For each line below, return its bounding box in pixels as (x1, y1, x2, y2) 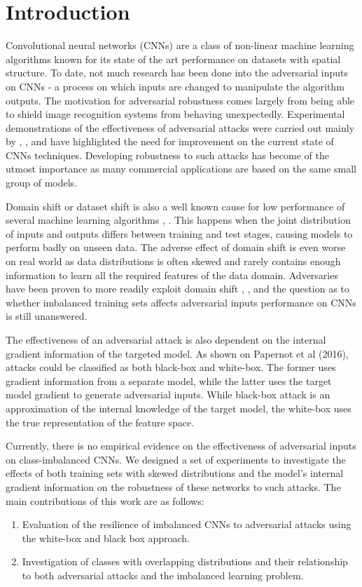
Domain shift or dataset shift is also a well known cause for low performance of (6, 198, 345, 213)
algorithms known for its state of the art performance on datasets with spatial (6, 51, 341, 66)
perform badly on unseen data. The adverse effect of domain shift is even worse (6, 240, 346, 255)
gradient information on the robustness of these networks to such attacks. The (6, 479, 341, 494)
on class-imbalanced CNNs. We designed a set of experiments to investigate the (6, 452, 346, 466)
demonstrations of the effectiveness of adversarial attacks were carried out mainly (6, 120, 355, 135)
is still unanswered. (6, 309, 88, 323)
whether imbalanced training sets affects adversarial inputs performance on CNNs (6, 295, 356, 309)
